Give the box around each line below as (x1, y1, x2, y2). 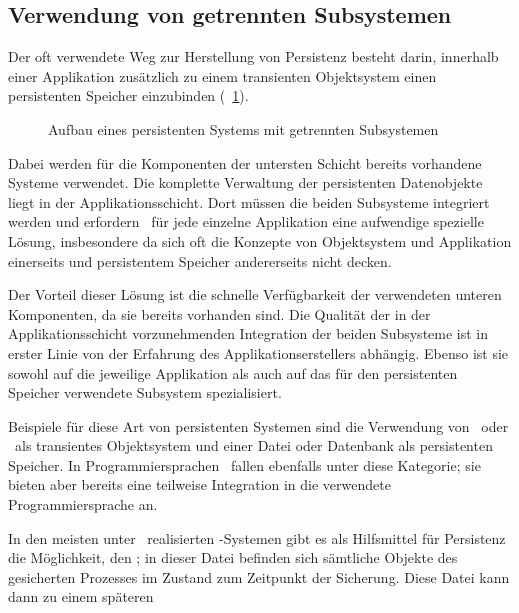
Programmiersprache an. (8, 494, 158, 515)
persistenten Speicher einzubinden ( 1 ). (8, 85, 249, 106)
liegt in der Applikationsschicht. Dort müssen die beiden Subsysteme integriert (8, 191, 490, 212)
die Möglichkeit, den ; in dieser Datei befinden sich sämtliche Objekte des (8, 547, 458, 568)
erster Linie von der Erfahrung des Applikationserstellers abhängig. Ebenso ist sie (8, 342, 509, 363)
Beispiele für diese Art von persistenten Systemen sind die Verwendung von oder (8, 415, 509, 436)
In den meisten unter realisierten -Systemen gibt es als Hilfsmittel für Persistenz (8, 527, 506, 548)
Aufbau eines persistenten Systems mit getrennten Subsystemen (48, 118, 439, 139)
